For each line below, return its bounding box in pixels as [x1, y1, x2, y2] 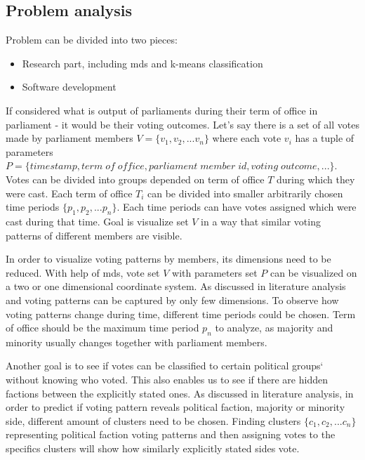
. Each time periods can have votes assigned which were [117, 199, 357, 214]
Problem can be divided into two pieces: [6, 32, 178, 47]
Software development [22, 79, 117, 94]
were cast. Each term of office [6, 185, 133, 200]
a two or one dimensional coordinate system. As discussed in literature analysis [6, 279, 346, 294]
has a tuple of [295, 131, 354, 145]
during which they [277, 171, 355, 186]
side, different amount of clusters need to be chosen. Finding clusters [6, 413, 301, 428]
